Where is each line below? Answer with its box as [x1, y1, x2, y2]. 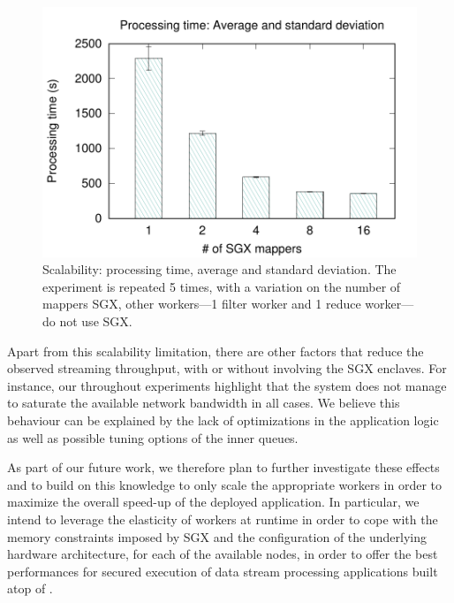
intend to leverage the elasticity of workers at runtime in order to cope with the [7, 509, 438, 528]
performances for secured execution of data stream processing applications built [7, 561, 438, 580]
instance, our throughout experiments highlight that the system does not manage [7, 376, 447, 394]
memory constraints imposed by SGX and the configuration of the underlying [7, 527, 427, 546]
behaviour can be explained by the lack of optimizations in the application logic [7, 411, 439, 429]
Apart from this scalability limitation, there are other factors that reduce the [7, 341, 424, 360]
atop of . [7, 579, 53, 598]
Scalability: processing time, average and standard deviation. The [42, 260, 397, 279]
